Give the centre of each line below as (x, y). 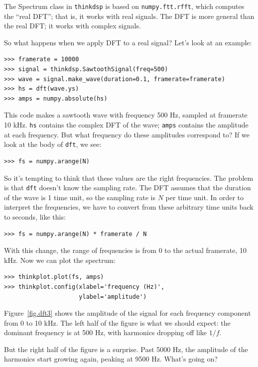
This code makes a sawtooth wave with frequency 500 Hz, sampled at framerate (126, 115)
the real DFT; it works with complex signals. (72, 26)
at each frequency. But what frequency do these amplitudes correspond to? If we (127, 134)
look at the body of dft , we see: (53, 144)
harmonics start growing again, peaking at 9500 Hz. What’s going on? (111, 359)
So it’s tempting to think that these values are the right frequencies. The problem (129, 178)
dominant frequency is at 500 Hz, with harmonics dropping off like (106, 332)
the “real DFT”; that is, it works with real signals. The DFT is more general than (129, 16)
